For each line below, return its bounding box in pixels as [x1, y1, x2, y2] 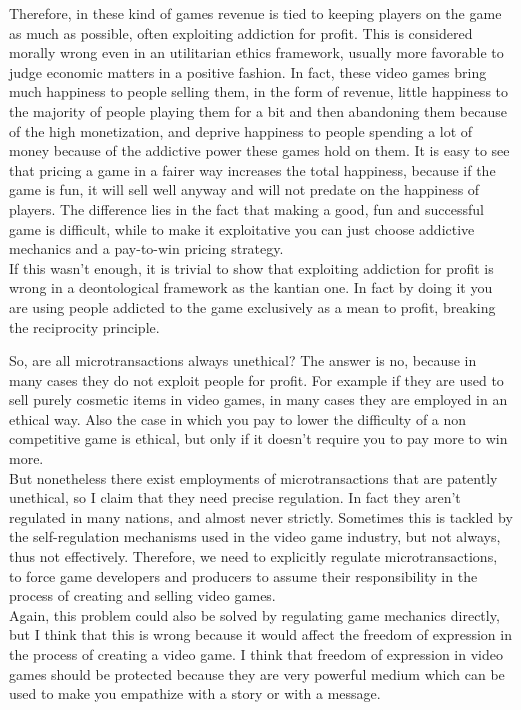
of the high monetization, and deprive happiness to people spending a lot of [9, 120, 473, 141]
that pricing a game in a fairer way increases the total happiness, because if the [9, 159, 496, 180]
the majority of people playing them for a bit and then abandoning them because [9, 100, 507, 121]
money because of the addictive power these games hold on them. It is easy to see [9, 140, 510, 161]
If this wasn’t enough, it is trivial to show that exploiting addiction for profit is [9, 257, 494, 278]
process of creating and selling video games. [9, 585, 276, 606]
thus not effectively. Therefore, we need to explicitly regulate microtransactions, [9, 546, 498, 567]
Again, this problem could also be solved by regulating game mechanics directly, [9, 604, 500, 625]
